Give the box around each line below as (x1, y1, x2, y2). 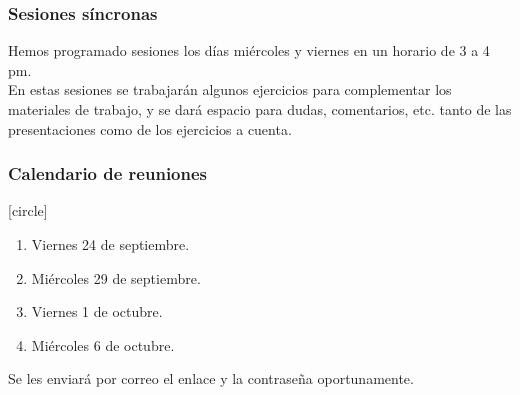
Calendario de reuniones (8, 161, 208, 186)
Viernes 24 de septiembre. (31, 234, 190, 254)
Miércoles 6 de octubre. (31, 334, 175, 355)
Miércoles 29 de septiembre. (31, 267, 201, 288)
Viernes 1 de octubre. (31, 301, 163, 322)
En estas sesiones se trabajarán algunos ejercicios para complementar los (8, 79, 452, 100)
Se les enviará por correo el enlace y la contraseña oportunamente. (8, 368, 414, 389)
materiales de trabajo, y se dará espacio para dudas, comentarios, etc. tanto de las (8, 99, 512, 119)
